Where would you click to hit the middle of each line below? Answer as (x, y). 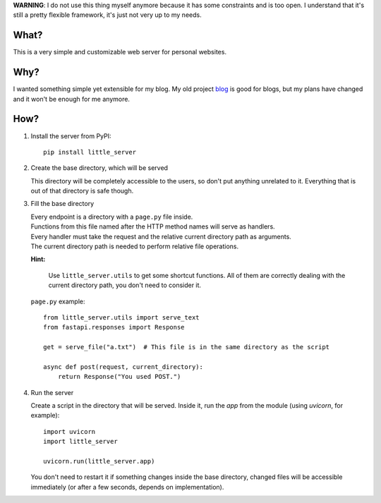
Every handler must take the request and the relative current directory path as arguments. (161, 236)
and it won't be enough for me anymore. (72, 99)
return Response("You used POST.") (119, 377)
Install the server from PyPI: (71, 136)
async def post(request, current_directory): (123, 366)
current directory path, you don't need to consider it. (125, 285)
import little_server (80, 442)
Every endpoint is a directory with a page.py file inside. (112, 217)
